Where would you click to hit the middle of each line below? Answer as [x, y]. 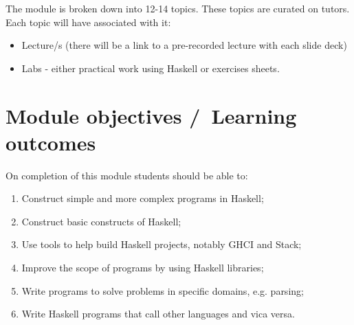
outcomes [51, 142]
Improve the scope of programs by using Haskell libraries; [143, 268]
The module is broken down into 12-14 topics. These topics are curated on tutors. [178, 8]
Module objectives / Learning [151, 115]
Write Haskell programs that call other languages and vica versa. [158, 314]
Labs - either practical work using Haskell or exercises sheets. [151, 68]
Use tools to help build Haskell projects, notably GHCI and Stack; [162, 244]
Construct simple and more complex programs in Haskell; [143, 198]
